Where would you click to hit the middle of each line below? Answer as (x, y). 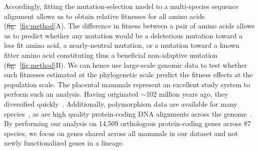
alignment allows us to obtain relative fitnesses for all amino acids (105, 16)
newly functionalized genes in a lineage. (64, 143)
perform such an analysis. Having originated (71, 94)
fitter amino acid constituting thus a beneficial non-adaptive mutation (111, 55)
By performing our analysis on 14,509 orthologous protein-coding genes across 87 (128, 123)
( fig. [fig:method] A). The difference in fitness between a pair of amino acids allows (129, 26)
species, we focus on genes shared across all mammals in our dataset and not (121, 133)
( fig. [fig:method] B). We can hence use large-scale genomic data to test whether (126, 65)
